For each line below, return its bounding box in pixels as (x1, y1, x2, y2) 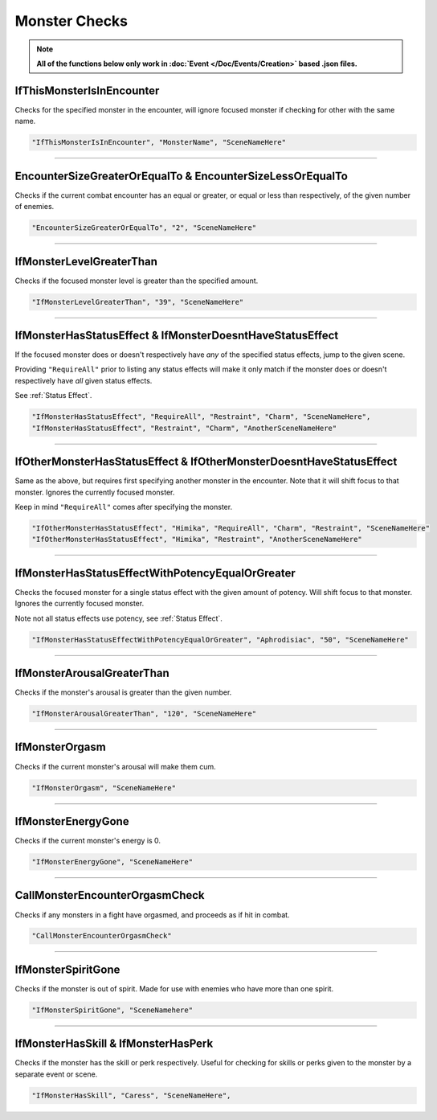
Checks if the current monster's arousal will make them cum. (14, 761, 216, 771)
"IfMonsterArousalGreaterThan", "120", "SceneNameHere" (31, 709, 257, 719)
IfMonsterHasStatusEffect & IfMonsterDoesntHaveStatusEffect (14, 328, 339, 342)
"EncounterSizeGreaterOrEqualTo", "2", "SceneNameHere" (31, 224, 257, 232)
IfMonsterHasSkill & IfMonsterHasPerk (14, 1037, 214, 1051)
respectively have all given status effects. (14, 375, 153, 385)
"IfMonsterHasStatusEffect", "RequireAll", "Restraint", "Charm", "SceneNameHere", (31, 412, 371, 421)
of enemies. (14, 202, 55, 211)
